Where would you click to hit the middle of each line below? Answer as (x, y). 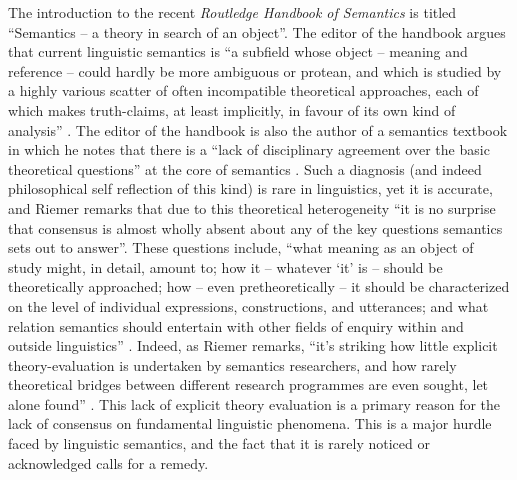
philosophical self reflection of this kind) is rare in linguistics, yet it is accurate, (250, 188)
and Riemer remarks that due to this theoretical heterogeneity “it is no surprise (252, 207)
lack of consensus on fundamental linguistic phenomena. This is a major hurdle (250, 423)
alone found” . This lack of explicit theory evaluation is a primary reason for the (254, 403)
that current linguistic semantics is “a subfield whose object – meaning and (238, 51)
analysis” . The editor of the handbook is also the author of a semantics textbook (258, 129)
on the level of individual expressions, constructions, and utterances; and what (248, 305)
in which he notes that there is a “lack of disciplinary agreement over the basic (249, 149)
